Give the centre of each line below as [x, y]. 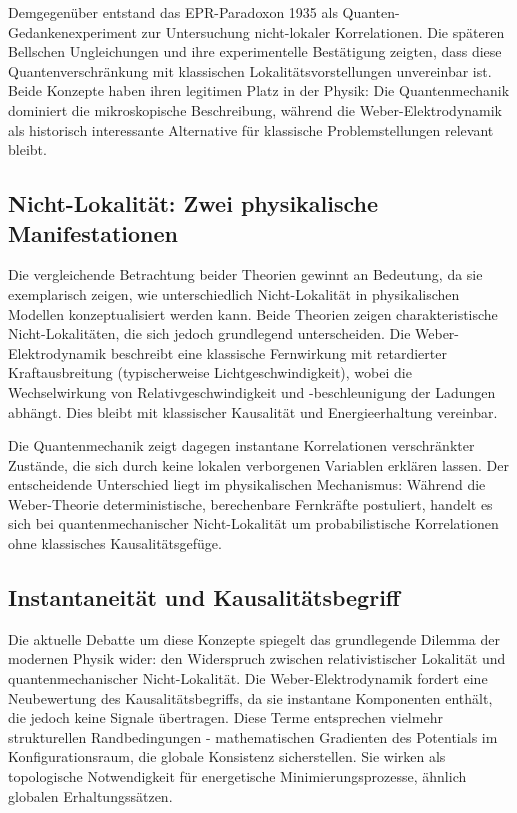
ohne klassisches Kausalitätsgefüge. [115, 543]
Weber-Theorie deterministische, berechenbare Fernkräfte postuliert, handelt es [250, 503]
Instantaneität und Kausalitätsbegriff [204, 597]
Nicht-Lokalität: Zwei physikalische [193, 203]
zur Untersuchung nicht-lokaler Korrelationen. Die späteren [323, 31]
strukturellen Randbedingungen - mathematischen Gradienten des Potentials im [253, 736]
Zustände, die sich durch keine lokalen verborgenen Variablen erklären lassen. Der [258, 464]
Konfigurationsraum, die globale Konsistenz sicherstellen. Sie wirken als [227, 756]
